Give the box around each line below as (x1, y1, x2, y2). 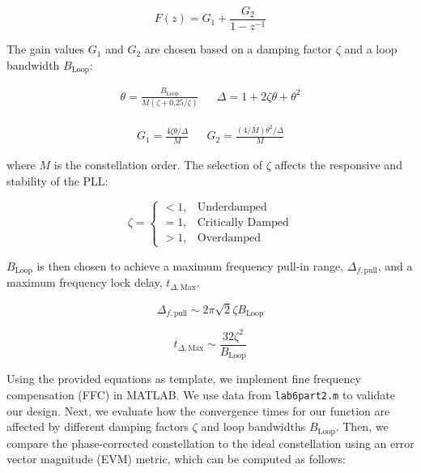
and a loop (344, 40, 398, 58)
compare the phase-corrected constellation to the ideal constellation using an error (6, 434, 415, 451)
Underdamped (197, 202, 267, 214)
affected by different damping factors (6, 418, 189, 435)
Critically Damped (197, 217, 289, 229)
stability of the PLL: (6, 172, 108, 189)
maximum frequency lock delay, (6, 274, 163, 291)
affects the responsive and (274, 156, 402, 173)
